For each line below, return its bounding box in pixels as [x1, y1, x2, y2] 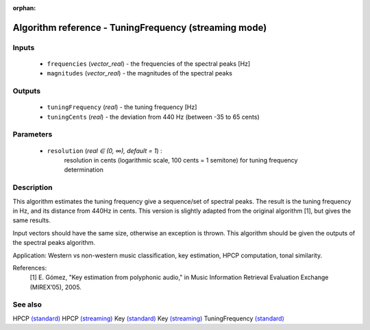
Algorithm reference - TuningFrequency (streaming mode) [12, 21, 267, 34]
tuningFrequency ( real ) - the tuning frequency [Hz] [47, 103, 197, 111]
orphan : [12, 4, 36, 12]
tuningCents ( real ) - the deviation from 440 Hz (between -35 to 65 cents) [47, 113, 260, 121]
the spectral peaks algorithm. [12, 239, 96, 247]
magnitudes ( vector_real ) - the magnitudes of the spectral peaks [47, 69, 233, 78]
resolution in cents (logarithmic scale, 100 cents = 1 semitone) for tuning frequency [64, 156, 298, 165]
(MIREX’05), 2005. [29, 283, 82, 291]
